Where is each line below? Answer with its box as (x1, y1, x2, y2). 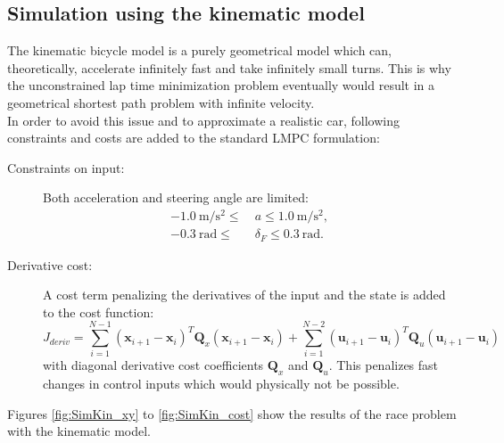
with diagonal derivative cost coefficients (43, 356, 264, 374)
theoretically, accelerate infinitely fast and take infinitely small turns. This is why (7, 58, 451, 77)
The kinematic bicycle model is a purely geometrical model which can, (7, 41, 392, 60)
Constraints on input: (7, 158, 125, 176)
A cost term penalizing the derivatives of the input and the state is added (43, 285, 446, 304)
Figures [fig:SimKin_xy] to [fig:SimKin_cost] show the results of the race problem (7, 404, 457, 422)
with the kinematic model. (7, 422, 151, 440)
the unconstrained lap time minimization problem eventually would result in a (7, 76, 435, 94)
